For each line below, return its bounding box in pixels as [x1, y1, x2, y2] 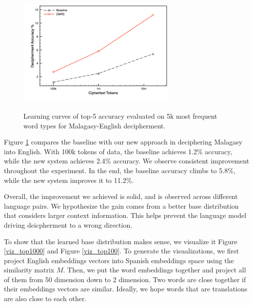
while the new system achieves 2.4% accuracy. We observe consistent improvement [4, 156, 250, 166]
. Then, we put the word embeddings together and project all [63, 265, 246, 275]
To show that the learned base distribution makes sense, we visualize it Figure [4, 236, 237, 246]
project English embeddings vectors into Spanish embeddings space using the [4, 255, 234, 265]
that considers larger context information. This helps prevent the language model [4, 210, 247, 220]
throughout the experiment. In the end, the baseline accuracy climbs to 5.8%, [4, 165, 235, 175]
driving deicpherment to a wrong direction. [4, 219, 133, 230]
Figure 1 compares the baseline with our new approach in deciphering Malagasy [4, 137, 243, 147]
